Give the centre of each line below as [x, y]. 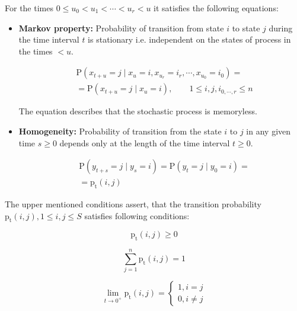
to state [246, 28]
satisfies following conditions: [137, 215]
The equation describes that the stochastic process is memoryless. [138, 111]
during [281, 28]
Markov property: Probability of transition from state [121, 28]
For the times [29, 8]
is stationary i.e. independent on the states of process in [189, 39]
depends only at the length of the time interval [145, 142]
